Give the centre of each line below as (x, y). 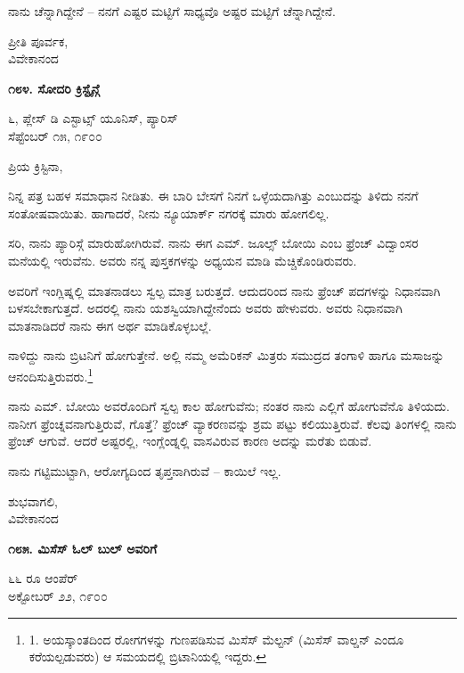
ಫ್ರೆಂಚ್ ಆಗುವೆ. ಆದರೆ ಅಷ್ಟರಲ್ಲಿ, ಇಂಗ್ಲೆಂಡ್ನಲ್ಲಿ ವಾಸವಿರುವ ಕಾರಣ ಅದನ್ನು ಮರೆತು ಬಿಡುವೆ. (190, 441)
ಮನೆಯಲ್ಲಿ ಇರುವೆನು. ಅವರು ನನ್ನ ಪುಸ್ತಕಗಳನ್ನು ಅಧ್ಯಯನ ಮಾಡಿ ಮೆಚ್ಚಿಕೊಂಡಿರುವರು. (183, 260)
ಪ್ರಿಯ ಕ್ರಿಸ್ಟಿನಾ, (36, 165)
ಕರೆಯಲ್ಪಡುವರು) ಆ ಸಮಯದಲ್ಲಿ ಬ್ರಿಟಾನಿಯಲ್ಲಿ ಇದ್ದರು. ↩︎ (148, 657)
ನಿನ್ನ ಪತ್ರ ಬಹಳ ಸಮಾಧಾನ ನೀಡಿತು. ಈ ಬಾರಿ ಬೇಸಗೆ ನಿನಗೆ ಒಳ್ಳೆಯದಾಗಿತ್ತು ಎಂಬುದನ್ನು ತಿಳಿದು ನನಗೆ (213, 196)
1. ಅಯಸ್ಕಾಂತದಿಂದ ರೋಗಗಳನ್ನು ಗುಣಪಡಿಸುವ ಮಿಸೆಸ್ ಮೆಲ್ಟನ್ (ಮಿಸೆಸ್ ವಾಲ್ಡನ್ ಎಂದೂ (216, 639)
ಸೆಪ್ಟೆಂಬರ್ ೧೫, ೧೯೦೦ (55, 135)
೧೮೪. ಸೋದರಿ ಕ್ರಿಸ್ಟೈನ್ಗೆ (54, 88)
